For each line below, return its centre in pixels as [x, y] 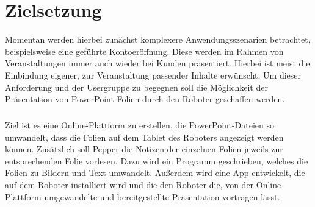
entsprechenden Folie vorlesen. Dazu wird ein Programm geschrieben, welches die [157, 160]
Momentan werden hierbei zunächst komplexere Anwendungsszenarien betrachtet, [158, 39]
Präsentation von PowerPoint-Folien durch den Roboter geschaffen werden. [145, 99]
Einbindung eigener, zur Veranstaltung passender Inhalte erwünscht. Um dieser [153, 75]
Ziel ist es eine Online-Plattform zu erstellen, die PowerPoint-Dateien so [139, 125]
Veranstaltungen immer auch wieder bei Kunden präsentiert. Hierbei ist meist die [157, 63]
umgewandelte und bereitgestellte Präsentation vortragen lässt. [162, 196]
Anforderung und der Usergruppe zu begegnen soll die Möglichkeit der [136, 87]
